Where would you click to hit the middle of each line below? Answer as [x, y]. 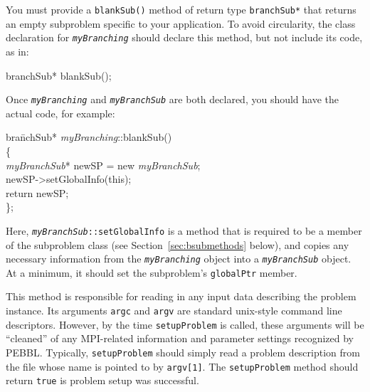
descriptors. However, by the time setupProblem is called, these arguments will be [185, 324]
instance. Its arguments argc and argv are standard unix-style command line [174, 311]
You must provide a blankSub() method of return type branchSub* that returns [181, 9]
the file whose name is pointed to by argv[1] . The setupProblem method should [182, 366]
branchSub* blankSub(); [59, 75]
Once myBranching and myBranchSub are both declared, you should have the [173, 99]
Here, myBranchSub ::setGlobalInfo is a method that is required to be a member [184, 230]
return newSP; [37, 192]
